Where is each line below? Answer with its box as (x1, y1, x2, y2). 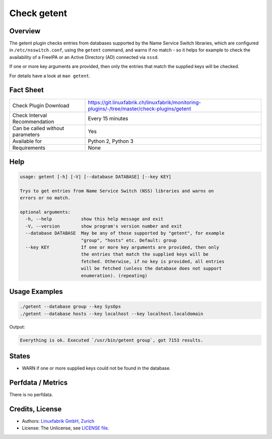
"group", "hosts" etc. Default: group (81, 237, 177, 243)
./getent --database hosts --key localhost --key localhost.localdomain (20, 310, 203, 317)
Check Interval (12, 111, 47, 118)
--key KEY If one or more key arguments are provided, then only (25, 244, 219, 250)
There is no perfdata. (9, 391, 53, 398)
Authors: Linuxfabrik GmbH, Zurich (22, 418, 95, 424)
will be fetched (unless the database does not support (81, 266, 222, 272)
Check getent (9, 8, 67, 19)
